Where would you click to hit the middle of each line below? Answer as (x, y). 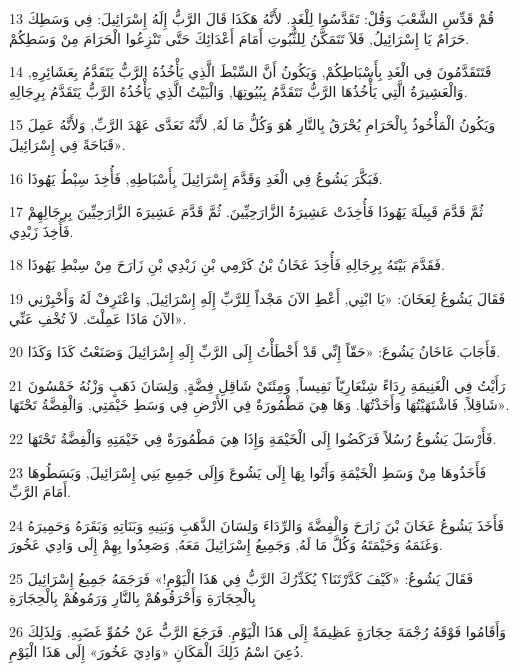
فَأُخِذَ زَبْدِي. (41, 230)
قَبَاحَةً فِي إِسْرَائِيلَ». (67, 143)
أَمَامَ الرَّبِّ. (40, 491)
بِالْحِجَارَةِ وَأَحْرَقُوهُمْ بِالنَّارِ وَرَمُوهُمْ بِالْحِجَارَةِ (132, 597)
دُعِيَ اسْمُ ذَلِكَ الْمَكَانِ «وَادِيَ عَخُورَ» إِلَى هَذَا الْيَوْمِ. (156, 650)
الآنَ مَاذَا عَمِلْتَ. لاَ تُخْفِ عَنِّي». (98, 317)
